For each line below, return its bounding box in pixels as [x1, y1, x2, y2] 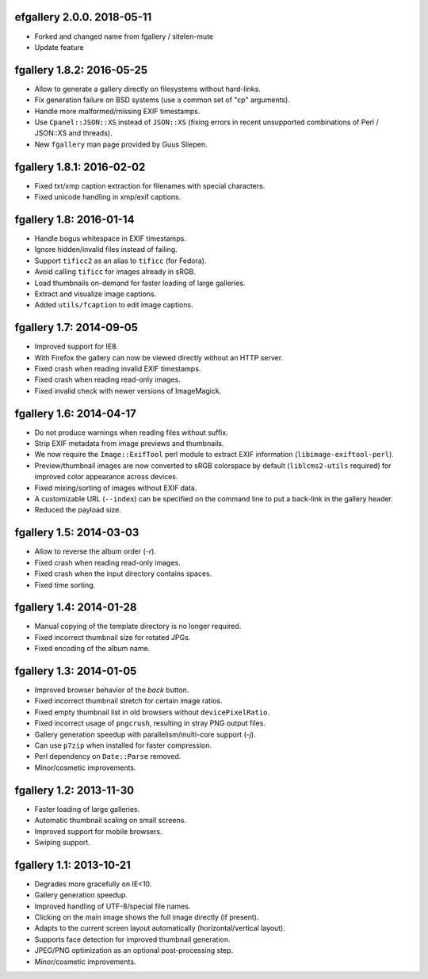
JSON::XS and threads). [34, 128, 113, 138]
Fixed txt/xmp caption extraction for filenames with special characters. [34, 181, 266, 190]
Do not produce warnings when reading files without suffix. [34, 428, 229, 437]
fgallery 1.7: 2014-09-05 [14, 321, 139, 334]
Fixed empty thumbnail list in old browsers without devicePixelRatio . [34, 707, 269, 717]
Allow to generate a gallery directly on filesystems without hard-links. [34, 84, 261, 93]
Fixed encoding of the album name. [34, 644, 151, 653]
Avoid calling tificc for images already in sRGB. [34, 267, 196, 276]
